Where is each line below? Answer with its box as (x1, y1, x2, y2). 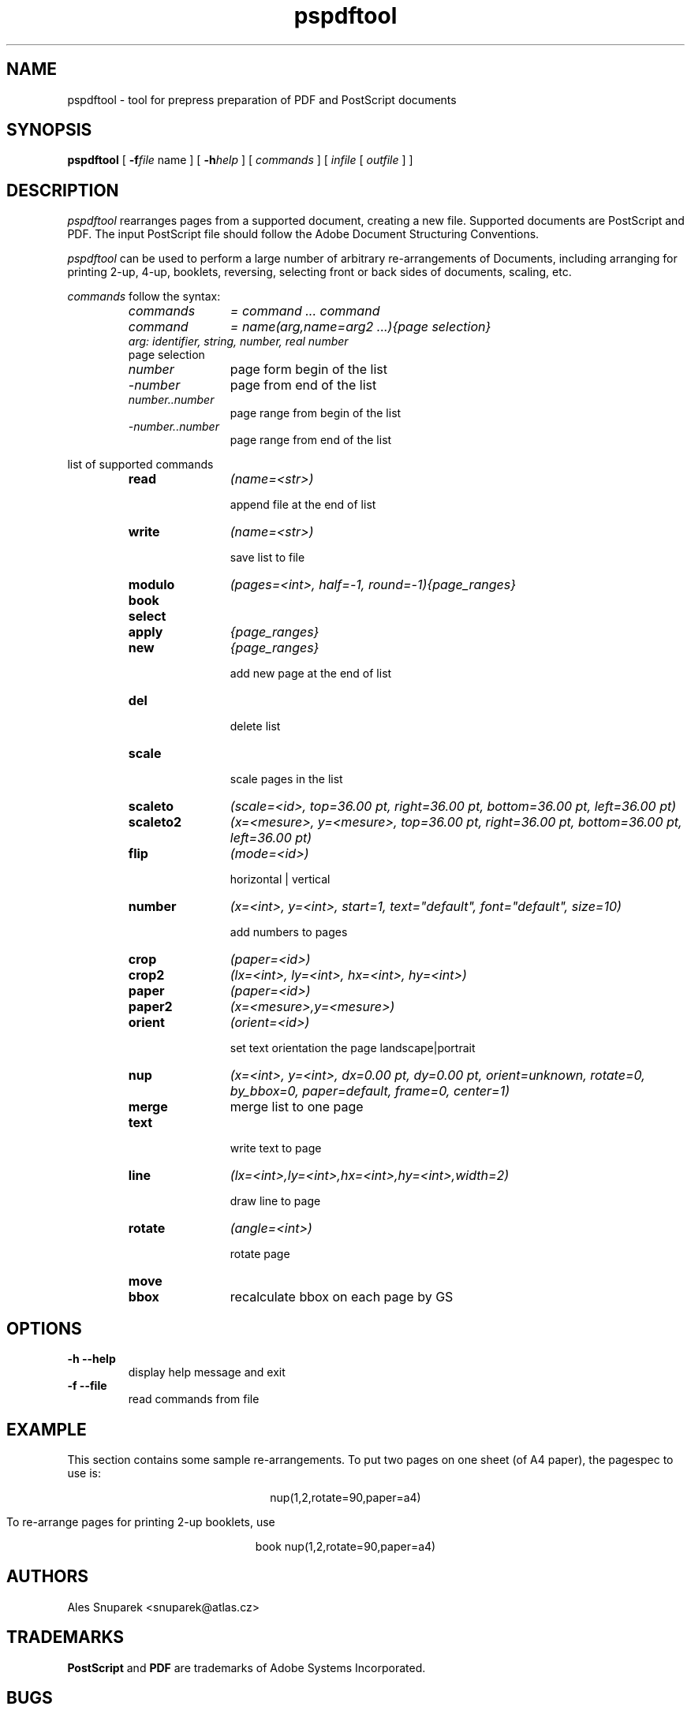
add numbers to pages (230, 925, 348, 939)
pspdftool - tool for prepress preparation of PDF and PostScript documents (67, 92, 457, 106)
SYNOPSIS (6, 120, 92, 140)
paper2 (128, 999, 173, 1015)
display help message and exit (128, 1365, 286, 1380)
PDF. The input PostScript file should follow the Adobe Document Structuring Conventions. (67, 227, 540, 241)
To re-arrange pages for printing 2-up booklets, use (6, 1514, 275, 1529)
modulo (128, 577, 175, 593)
